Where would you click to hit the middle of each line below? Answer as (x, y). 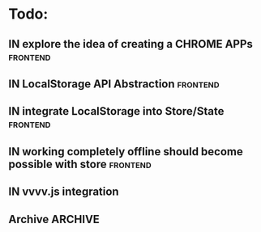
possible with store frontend (80, 164)
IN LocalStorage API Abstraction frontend (114, 84)
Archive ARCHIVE (54, 219)
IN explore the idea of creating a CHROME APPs (131, 44)
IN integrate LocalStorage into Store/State (116, 111)
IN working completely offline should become (126, 152)
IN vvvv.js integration (64, 192)
